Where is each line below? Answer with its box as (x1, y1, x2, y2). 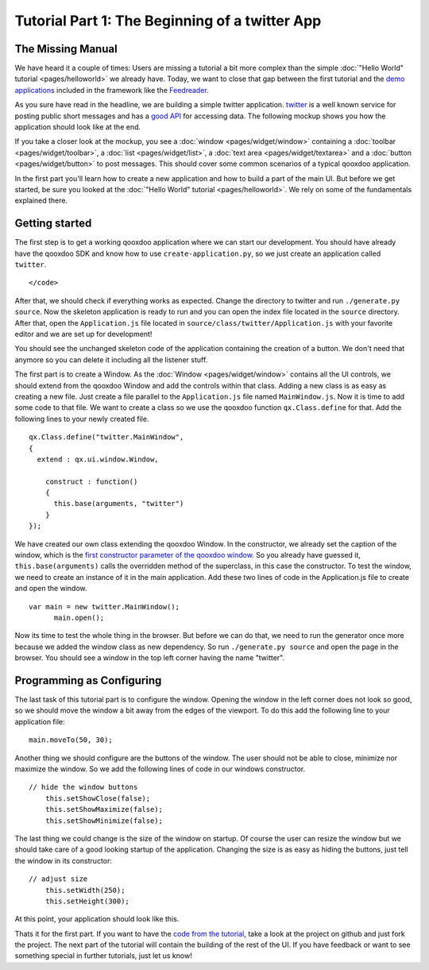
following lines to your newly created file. (14, 414, 149, 423)
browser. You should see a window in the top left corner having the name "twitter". (14, 653, 285, 663)
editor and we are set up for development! (14, 330, 153, 338)
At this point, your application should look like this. (14, 914, 180, 924)
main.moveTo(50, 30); (29, 736, 113, 744)
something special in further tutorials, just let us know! (14, 951, 192, 960)
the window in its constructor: (14, 856, 113, 865)
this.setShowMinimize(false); (44, 816, 163, 825)
